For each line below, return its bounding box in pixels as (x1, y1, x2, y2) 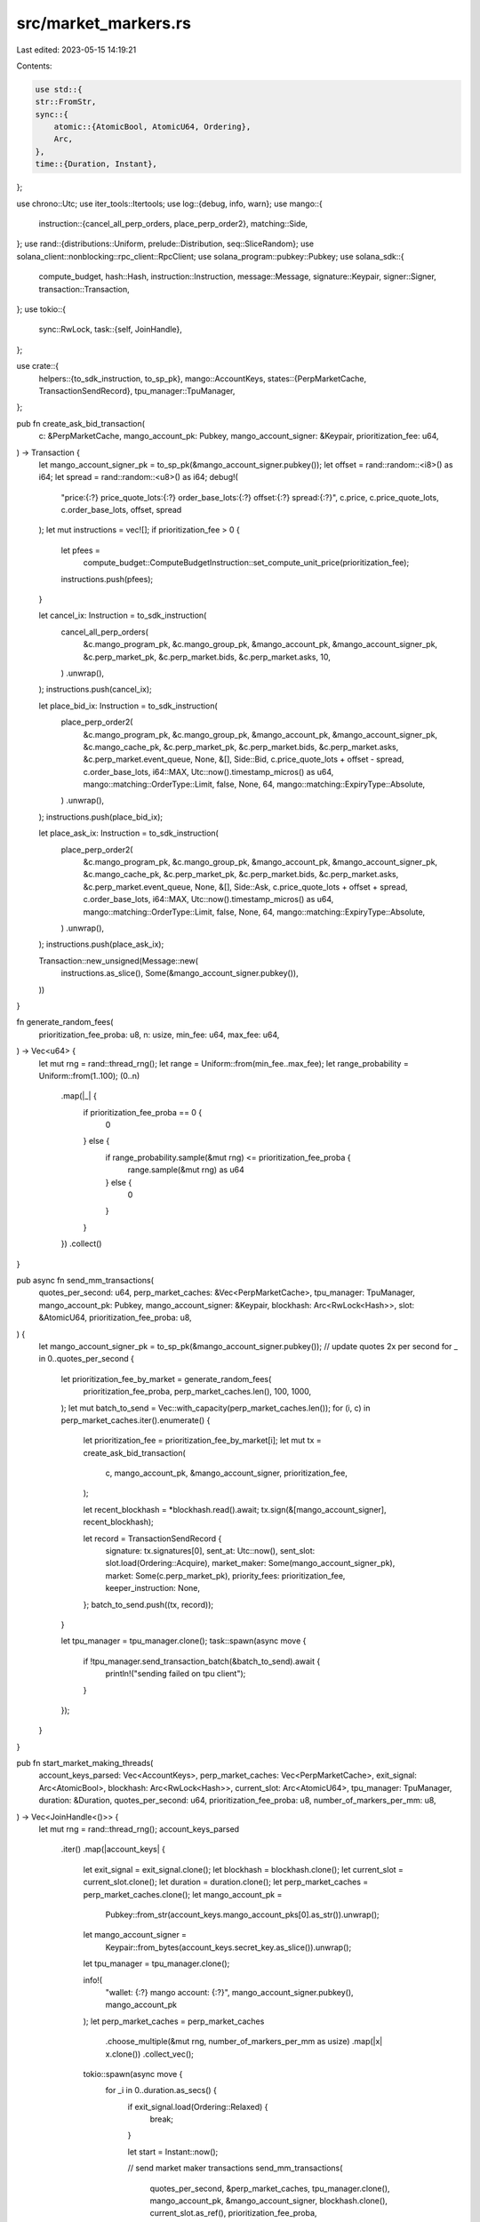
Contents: (16, 60, 52, 71)
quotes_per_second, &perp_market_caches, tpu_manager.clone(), (149, 2183, 390, 2194)
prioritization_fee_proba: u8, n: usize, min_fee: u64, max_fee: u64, (38, 1029, 280, 1040)
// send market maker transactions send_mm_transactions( (127, 2162, 343, 2173)
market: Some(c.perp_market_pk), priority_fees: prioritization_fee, (105, 1570, 346, 1581)
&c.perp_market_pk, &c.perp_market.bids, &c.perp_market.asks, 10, (83, 651, 331, 662)
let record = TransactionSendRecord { (83, 1533, 222, 1544)
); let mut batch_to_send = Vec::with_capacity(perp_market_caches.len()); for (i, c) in (60, 1403, 371, 1413)
